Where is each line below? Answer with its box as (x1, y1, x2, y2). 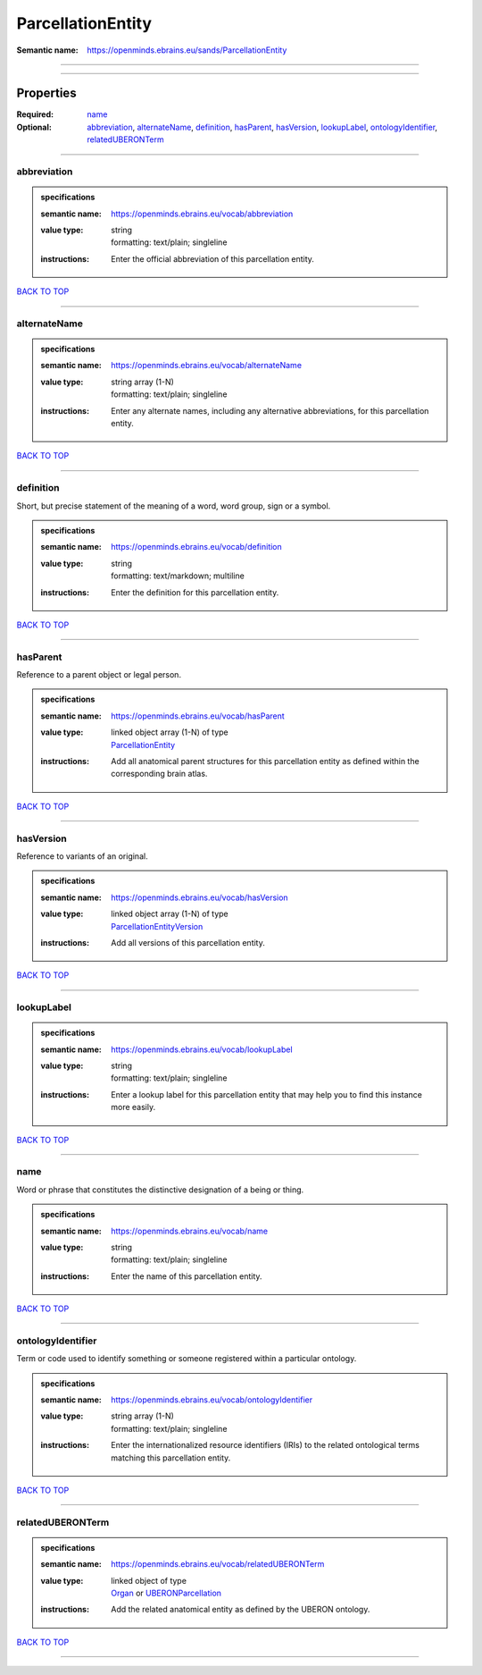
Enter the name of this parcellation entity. (111, 1270, 262, 1282)
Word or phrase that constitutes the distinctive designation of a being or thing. (16, 1184, 304, 1195)
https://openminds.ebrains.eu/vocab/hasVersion (111, 892, 289, 903)
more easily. (111, 1102, 156, 1113)
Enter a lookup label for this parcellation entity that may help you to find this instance (111, 1089, 423, 1099)
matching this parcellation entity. (111, 1452, 231, 1463)
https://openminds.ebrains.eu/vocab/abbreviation (111, 208, 294, 219)
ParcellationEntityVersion (111, 921, 204, 931)
